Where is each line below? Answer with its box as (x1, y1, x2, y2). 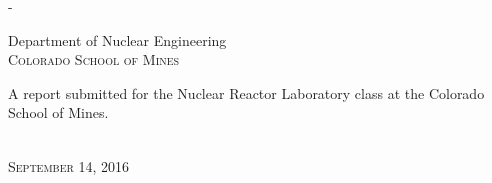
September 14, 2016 (8, 155, 130, 176)
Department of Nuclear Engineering (8, 29, 227, 50)
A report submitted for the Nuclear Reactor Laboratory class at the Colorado (8, 82, 485, 103)
